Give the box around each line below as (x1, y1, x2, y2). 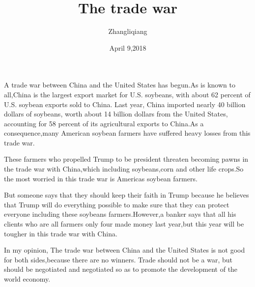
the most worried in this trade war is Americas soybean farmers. (4, 173, 198, 183)
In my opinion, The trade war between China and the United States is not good (4, 245, 245, 255)
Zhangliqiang (108, 26, 147, 36)
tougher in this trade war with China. (4, 228, 117, 238)
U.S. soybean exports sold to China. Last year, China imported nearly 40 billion (4, 99, 246, 109)
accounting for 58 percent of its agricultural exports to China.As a (4, 118, 204, 128)
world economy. (4, 274, 51, 284)
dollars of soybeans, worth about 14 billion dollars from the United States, (4, 109, 228, 119)
